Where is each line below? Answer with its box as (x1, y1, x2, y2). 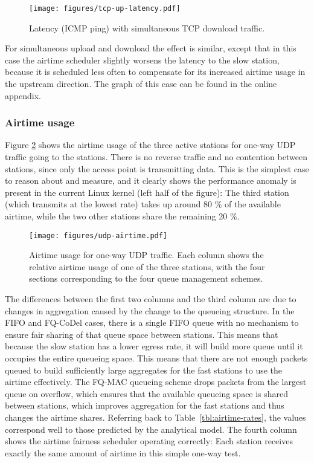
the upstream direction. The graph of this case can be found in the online (5, 77, 277, 90)
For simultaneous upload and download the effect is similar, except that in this (5, 42, 296, 54)
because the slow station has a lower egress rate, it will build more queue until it (5, 340, 303, 352)
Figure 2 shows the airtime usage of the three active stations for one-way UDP (5, 138, 296, 151)
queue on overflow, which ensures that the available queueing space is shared (5, 387, 289, 400)
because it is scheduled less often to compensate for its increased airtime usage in (5, 65, 306, 78)
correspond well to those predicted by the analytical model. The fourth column (5, 423, 297, 435)
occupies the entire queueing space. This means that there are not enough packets (5, 352, 308, 364)
